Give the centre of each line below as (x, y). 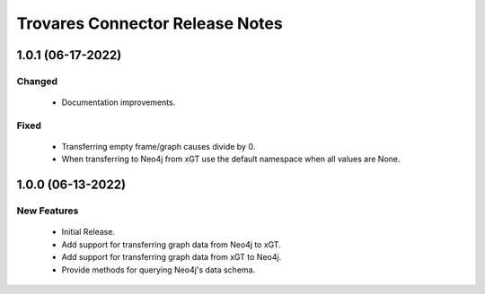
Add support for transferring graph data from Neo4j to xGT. (172, 244)
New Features (48, 211)
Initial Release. (88, 232)
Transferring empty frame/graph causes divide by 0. (159, 147)
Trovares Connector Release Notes (150, 23)
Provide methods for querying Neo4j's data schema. (159, 270)
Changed (37, 81)
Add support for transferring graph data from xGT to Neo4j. (172, 257)
